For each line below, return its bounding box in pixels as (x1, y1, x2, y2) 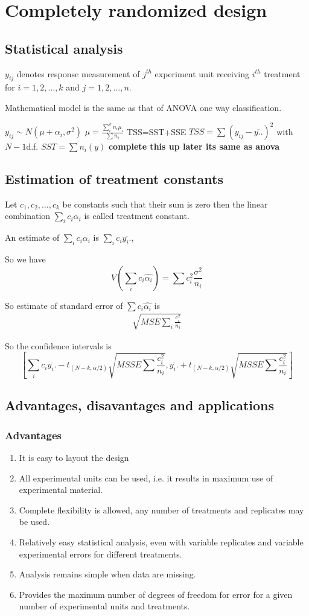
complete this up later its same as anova (108, 140, 280, 153)
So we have (5, 253, 46, 265)
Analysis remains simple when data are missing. (19, 568, 196, 580)
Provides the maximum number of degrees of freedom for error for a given (19, 588, 293, 600)
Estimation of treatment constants (5, 170, 223, 188)
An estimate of (5, 231, 60, 244)
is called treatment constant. (84, 209, 190, 222)
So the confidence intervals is (5, 339, 112, 352)
